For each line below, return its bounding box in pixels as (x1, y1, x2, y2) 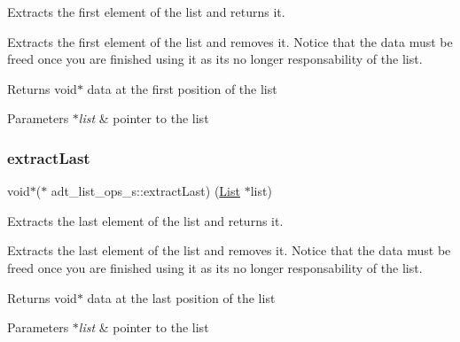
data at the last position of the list (87, 288, 276, 307)
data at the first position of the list (87, 79, 277, 97)
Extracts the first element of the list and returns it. (7, 3, 285, 20)
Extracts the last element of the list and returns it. (7, 211, 284, 229)
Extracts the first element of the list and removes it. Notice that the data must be (7, 32, 453, 51)
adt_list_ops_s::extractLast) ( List (51, 182, 240, 200)
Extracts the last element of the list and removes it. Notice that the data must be (7, 241, 451, 260)
